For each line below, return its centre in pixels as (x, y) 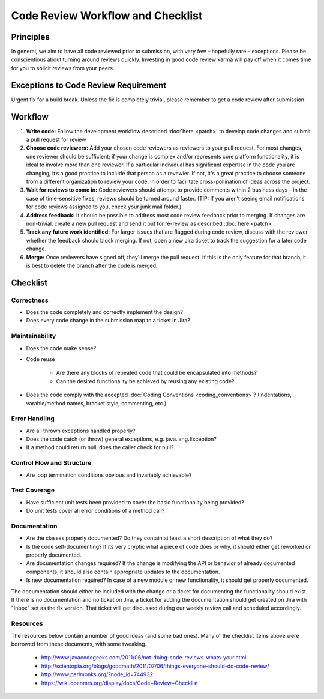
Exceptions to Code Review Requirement (89, 85)
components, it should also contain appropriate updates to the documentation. (123, 572)
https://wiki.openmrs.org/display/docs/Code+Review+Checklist (119, 683)
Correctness (30, 300)
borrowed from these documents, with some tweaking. (79, 644)
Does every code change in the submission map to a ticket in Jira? (108, 321)
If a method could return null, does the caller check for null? (100, 447)
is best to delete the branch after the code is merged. (92, 265)
